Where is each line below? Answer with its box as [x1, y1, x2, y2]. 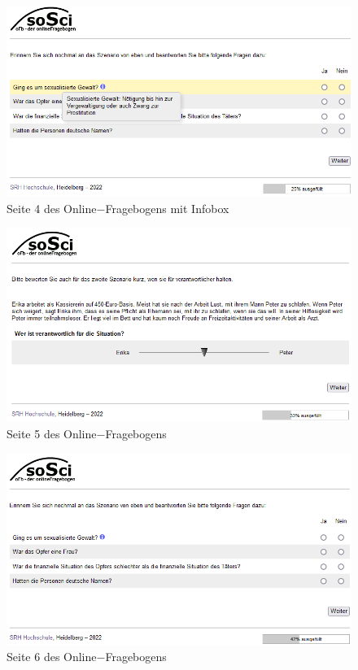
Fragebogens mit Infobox [105, 199, 229, 216]
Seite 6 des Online [7, 647, 97, 664]
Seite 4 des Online [7, 199, 97, 216]
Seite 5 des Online [7, 424, 97, 442]
